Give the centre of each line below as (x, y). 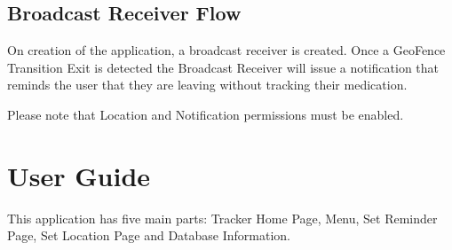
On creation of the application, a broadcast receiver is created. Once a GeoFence (226, 50)
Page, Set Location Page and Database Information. (149, 235)
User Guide (79, 175)
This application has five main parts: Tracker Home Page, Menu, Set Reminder (222, 218)
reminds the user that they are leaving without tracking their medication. (207, 85)
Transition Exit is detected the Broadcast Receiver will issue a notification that (223, 67)
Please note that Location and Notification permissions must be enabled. (206, 114)
